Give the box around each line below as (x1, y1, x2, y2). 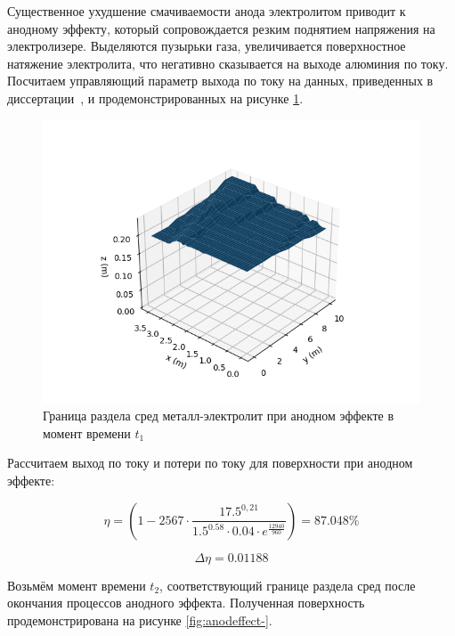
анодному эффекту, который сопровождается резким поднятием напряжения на (7, 19, 435, 37)
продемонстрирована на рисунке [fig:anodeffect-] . (7, 610, 272, 629)
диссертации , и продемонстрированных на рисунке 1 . (7, 88, 304, 107)
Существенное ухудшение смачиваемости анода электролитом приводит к (7, 2, 406, 20)
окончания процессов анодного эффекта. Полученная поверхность (7, 593, 365, 612)
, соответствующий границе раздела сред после (159, 575, 416, 594)
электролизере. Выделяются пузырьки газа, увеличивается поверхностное (7, 37, 406, 55)
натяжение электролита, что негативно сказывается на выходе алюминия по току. (7, 53, 449, 72)
